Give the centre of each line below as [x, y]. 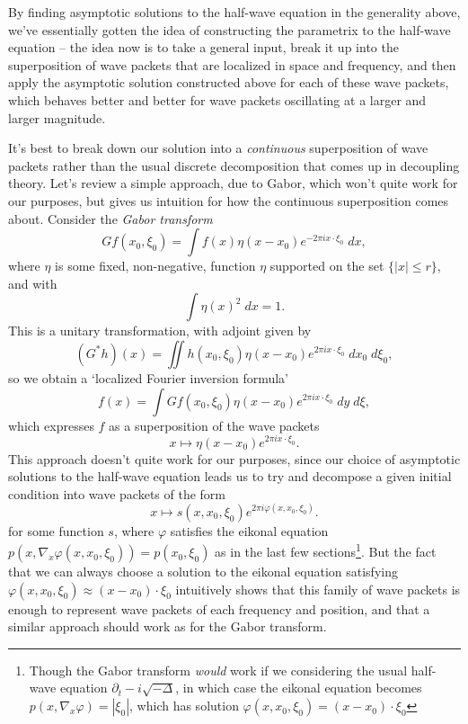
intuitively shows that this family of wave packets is [318, 589]
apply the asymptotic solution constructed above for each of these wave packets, [229, 82]
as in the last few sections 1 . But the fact [326, 550]
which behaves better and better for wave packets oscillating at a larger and [217, 99]
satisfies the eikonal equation [249, 530]
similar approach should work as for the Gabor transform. [168, 626]
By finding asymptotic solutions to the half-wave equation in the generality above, [234, 12]
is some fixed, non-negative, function [155, 266]
